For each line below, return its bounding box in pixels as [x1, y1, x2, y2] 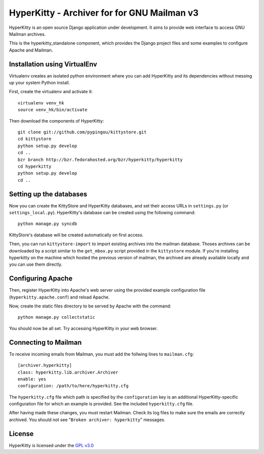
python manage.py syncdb [18, 221, 77, 227]
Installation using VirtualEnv [9, 60, 97, 68]
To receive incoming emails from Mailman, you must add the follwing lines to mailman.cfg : [9, 351, 194, 357]
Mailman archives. [9, 31, 46, 37]
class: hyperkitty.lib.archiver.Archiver [18, 369, 118, 375]
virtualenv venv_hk [18, 100, 65, 105]
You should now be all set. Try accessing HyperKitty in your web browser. [9, 325, 158, 331]
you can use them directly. [9, 261, 63, 267]
